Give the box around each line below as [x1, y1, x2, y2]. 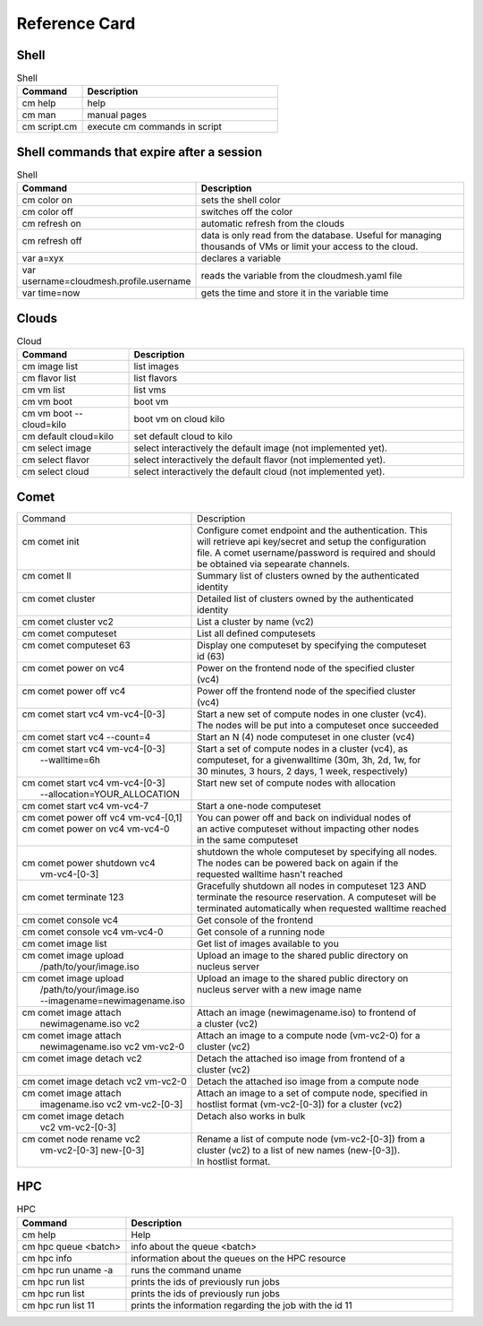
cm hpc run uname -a [21, 1263, 114, 1276]
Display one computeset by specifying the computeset [197, 639, 427, 651]
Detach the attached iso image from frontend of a [197, 1052, 406, 1064]
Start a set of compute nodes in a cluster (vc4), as [197, 742, 409, 754]
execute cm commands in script [87, 121, 223, 133]
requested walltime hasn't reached [197, 867, 343, 880]
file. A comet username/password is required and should [197, 547, 436, 559]
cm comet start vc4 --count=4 [21, 730, 151, 743]
